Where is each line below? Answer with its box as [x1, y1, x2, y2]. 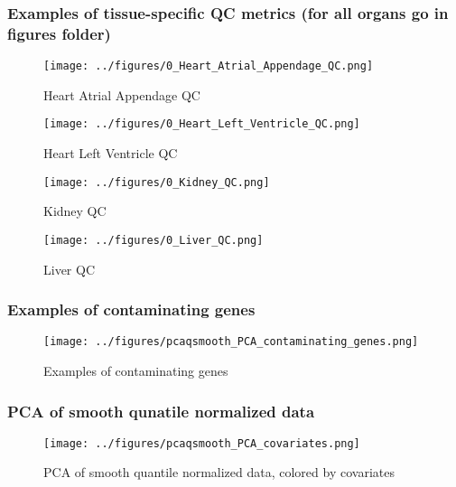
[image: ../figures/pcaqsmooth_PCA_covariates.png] [43, 436, 360, 450]
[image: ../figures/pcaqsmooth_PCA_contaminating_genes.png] [43, 335, 419, 349]
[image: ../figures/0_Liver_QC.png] [43, 233, 264, 247]
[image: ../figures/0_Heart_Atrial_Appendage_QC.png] [43, 60, 374, 73]
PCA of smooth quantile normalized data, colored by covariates [43, 463, 395, 482]
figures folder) [7, 22, 111, 44]
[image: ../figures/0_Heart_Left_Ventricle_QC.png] [43, 117, 360, 131]
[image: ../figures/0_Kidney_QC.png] [43, 175, 270, 189]
